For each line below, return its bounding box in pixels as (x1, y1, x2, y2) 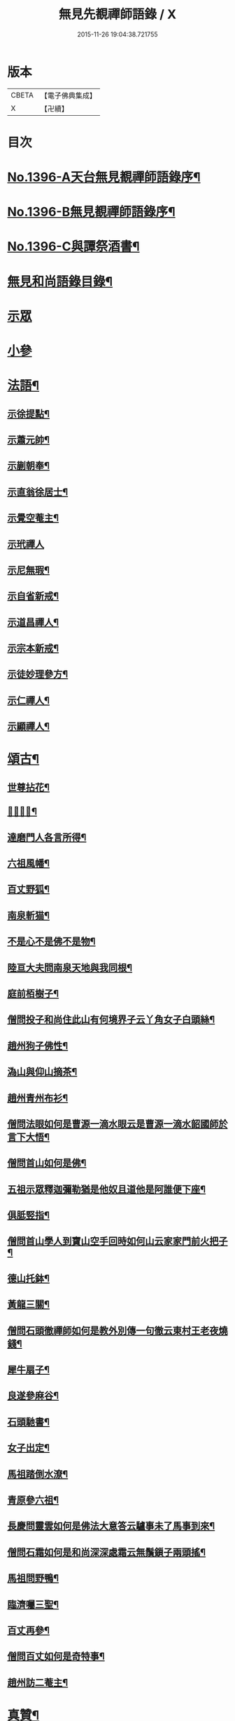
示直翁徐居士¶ (7, 486, 69, 498)
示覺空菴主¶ (7, 512, 59, 524)
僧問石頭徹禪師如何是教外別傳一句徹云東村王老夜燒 (7, 1324, 228, 1336)
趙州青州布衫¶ (7, 1092, 69, 1104)
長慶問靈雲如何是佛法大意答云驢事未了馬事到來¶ (7, 1520, 215, 1532)
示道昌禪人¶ (7, 616, 59, 628)
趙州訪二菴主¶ (7, 1676, 69, 1689)
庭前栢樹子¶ (7, 987, 59, 999)
